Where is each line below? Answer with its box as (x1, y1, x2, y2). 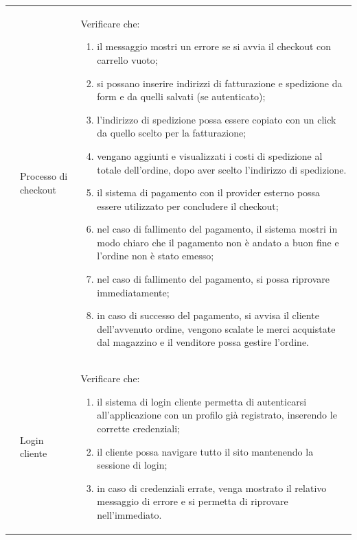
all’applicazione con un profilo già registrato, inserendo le (97, 408, 337, 422)
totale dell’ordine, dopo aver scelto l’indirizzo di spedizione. (97, 162, 347, 176)
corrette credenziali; (97, 421, 180, 436)
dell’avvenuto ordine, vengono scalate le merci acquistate (97, 321, 336, 336)
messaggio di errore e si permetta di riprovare (97, 494, 288, 508)
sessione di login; (97, 458, 168, 472)
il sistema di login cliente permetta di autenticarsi (97, 394, 307, 408)
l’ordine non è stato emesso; (97, 248, 214, 263)
